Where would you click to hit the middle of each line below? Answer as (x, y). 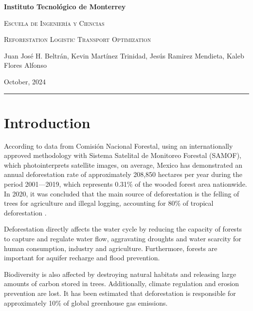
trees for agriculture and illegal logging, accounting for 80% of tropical (109, 203)
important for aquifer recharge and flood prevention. (82, 258)
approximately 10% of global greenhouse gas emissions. (86, 302)
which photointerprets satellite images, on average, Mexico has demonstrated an (123, 165)
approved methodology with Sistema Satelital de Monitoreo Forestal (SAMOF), (123, 155)
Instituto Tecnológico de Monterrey (65, 6)
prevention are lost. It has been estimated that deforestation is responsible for (120, 293)
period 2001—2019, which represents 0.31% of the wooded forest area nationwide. (126, 184)
